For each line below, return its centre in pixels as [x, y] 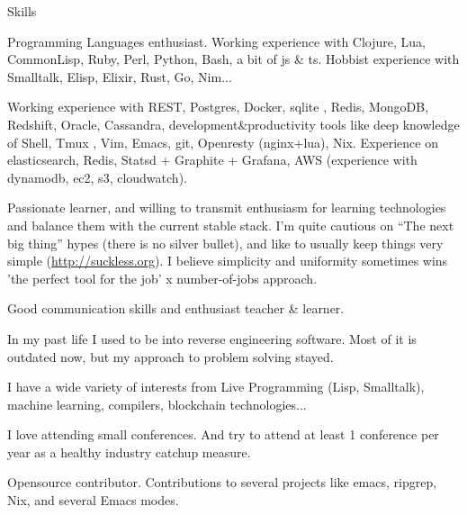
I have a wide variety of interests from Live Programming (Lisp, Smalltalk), [216, 387]
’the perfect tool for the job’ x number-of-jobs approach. [162, 278]
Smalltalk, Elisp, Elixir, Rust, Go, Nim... [120, 76]
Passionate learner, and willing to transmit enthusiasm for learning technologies [227, 208]
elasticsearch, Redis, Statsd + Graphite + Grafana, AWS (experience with [212, 160]
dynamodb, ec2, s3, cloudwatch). [97, 177]
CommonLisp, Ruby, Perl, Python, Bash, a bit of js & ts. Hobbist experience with [233, 59]
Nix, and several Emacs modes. [93, 500]
